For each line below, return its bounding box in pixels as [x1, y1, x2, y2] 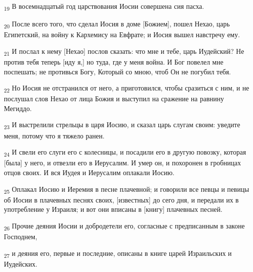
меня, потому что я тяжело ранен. [4, 130, 105, 140]
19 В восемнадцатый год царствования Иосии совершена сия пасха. [4, 1, 204, 12]
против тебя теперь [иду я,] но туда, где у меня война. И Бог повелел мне [4, 56, 224, 67]
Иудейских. [4, 258, 38, 269]
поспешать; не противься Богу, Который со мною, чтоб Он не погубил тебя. [4, 66, 231, 76]
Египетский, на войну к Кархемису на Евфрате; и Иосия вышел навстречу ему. [4, 29, 240, 40]
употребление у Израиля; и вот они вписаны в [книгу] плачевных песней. [4, 204, 223, 214]
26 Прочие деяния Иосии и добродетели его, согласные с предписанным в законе [4, 220, 245, 232]
